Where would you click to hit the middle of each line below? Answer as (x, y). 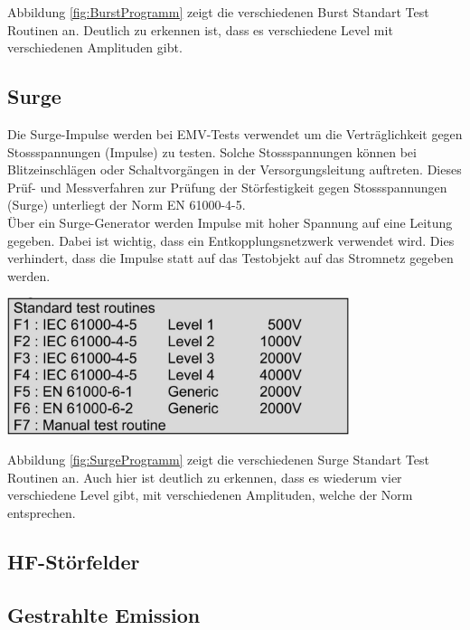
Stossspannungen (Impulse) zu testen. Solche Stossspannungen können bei (212, 151)
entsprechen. (42, 513)
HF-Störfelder (74, 562)
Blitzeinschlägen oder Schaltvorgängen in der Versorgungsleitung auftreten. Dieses (235, 169)
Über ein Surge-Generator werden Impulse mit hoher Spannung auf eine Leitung (230, 222)
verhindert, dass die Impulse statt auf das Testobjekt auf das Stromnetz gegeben (230, 258)
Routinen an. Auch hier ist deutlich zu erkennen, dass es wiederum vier (205, 477)
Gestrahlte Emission (104, 614)
